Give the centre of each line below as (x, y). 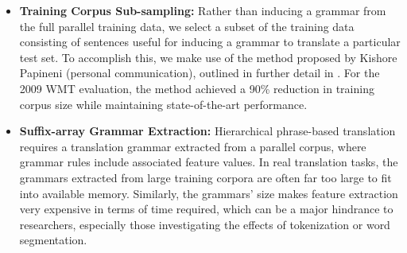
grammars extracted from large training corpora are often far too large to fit (205, 177)
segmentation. (53, 240)
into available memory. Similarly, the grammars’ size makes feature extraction (209, 193)
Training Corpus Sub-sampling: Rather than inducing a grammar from (203, 10)
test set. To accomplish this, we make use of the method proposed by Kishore (208, 57)
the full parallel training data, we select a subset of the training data (187, 26)
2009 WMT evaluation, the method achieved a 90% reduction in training (197, 88)
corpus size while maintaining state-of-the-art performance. (163, 104)
